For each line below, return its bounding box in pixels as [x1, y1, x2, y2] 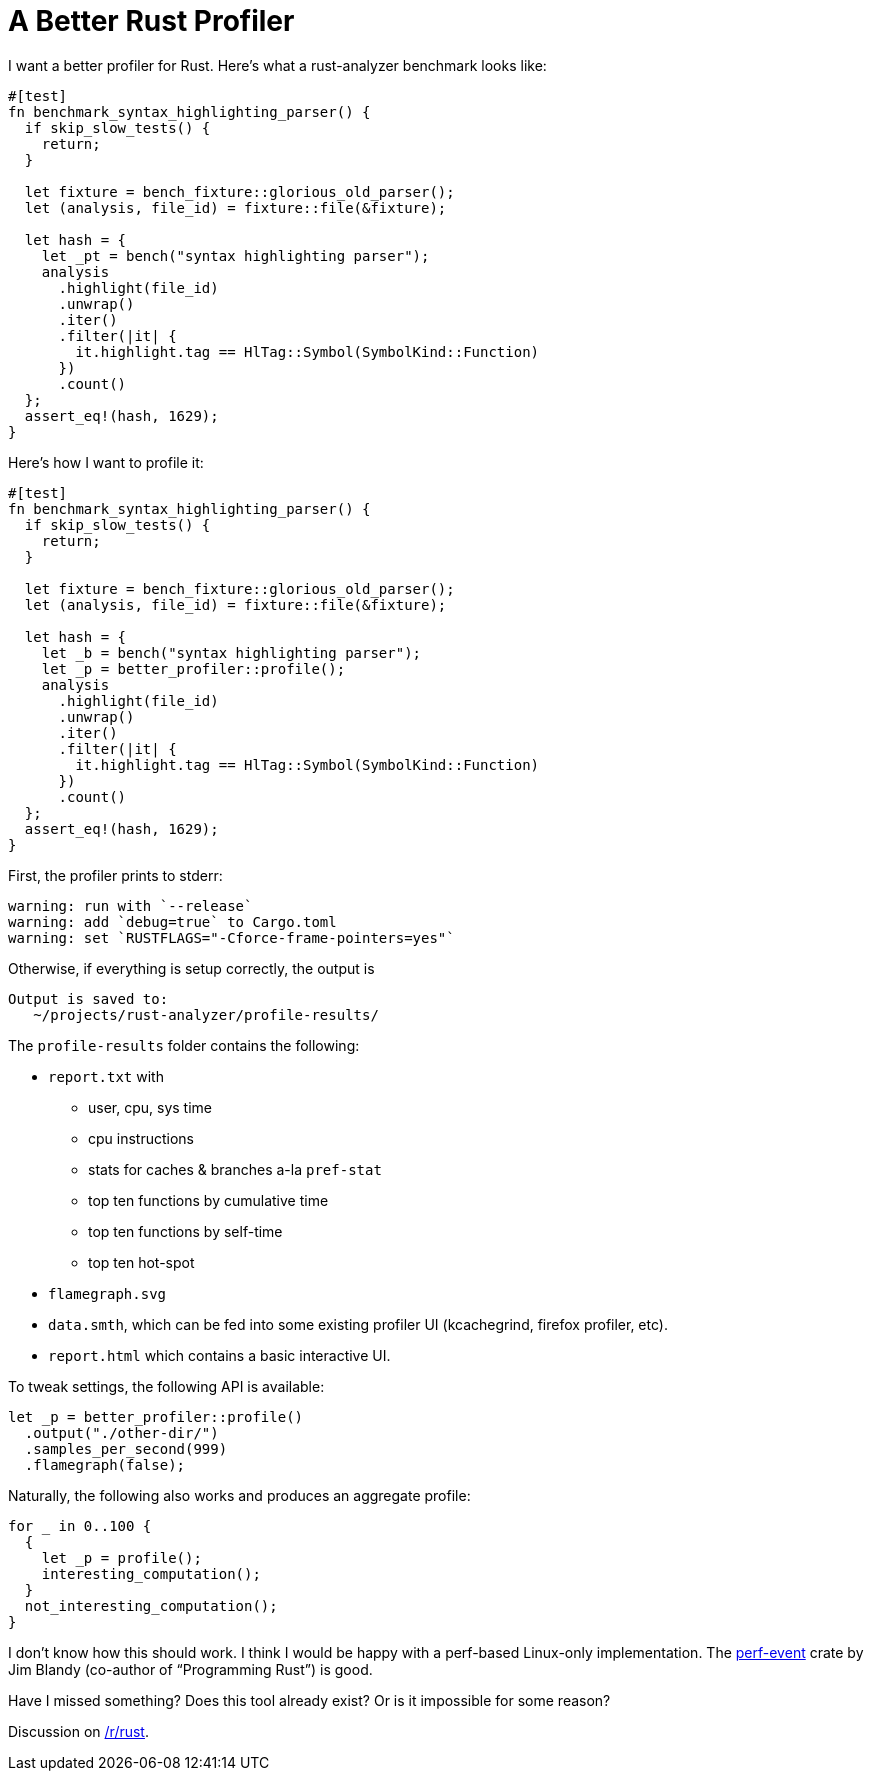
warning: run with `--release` [8, 897, 253, 914]
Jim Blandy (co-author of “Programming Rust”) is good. [8, 1660, 373, 1678]
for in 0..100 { [8, 1517, 152, 1534]
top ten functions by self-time [88, 1222, 283, 1240]
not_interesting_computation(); [24, 1597, 278, 1614]
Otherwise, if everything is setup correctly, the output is [8, 959, 375, 977]
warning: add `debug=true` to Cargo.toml [8, 913, 337, 930]
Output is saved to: [8, 990, 169, 1007]
